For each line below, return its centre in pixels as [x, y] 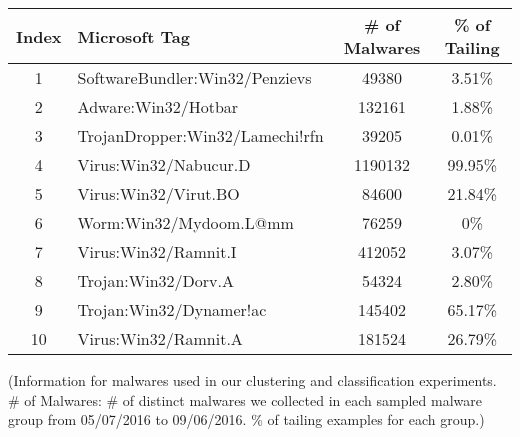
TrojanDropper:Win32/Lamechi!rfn [200, 135]
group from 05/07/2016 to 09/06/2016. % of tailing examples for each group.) [246, 419]
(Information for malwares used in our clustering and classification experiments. [252, 380]
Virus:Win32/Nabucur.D [164, 164]
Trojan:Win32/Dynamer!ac [172, 309]
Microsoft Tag [133, 36]
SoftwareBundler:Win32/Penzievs [194, 77]
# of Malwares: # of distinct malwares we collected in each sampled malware [245, 399]
